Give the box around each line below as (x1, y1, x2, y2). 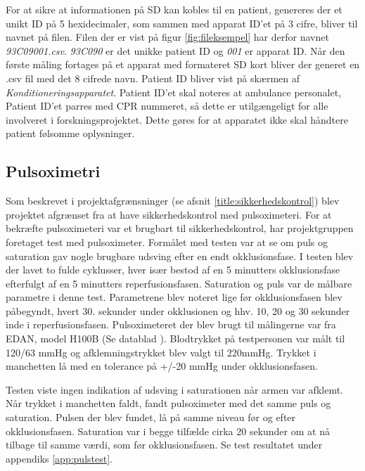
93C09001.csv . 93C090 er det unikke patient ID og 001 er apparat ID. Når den (6, 43, 345, 58)
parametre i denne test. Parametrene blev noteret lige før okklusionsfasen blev (6, 290, 342, 304)
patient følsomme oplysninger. (6, 126, 135, 141)
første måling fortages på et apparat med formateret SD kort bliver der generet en (6, 57, 360, 72)
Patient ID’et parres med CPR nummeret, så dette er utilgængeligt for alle (6, 98, 328, 113)
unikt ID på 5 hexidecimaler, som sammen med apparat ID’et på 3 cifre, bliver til (6, 15, 358, 30)
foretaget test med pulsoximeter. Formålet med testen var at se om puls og (6, 234, 328, 249)
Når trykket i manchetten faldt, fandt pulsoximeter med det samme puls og (6, 396, 331, 411)
